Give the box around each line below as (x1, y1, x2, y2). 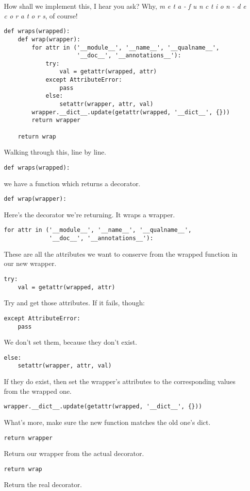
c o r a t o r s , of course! (4, 10, 78, 20)
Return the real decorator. (4, 479, 82, 490)
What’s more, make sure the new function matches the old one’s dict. (4, 417, 211, 427)
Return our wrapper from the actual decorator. (4, 448, 144, 458)
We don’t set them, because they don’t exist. (4, 337, 137, 347)
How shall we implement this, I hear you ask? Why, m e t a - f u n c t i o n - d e (4, 1, 246, 11)
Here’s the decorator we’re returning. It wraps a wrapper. (4, 209, 175, 219)
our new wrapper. (4, 258, 56, 268)
